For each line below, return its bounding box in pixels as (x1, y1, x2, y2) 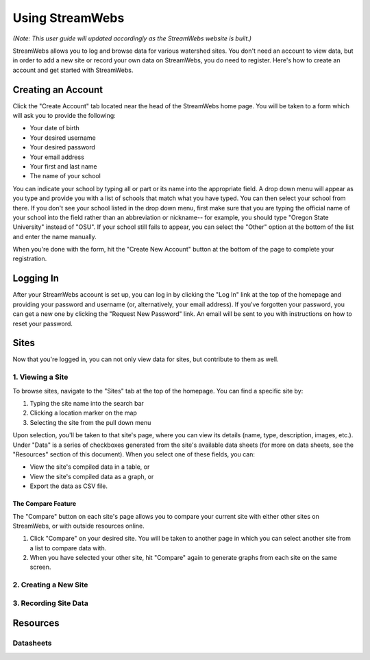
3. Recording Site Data (12, 598, 88, 608)
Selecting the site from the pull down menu (29, 418, 151, 426)
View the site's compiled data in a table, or (29, 463, 150, 471)
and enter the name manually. (12, 232, 97, 241)
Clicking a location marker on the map (29, 408, 137, 417)
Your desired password (29, 143, 96, 151)
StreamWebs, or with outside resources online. (12, 522, 145, 530)
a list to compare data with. (29, 543, 107, 552)
